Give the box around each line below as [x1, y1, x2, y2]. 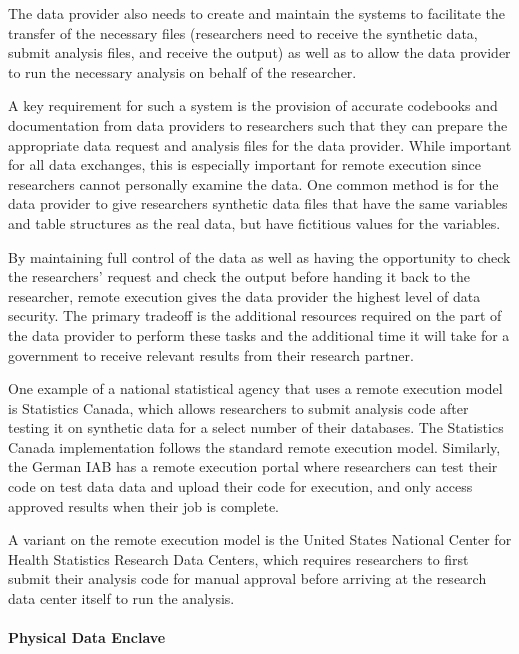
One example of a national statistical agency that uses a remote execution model [8, 378, 503, 399]
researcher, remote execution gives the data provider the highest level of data [8, 285, 481, 306]
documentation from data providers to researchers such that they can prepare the [8, 114, 508, 135]
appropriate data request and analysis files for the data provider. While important [8, 134, 512, 155]
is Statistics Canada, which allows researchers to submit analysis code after [8, 397, 469, 418]
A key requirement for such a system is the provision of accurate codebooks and [8, 95, 498, 116]
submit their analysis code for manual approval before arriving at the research [8, 568, 487, 589]
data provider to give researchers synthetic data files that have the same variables [8, 193, 508, 214]
